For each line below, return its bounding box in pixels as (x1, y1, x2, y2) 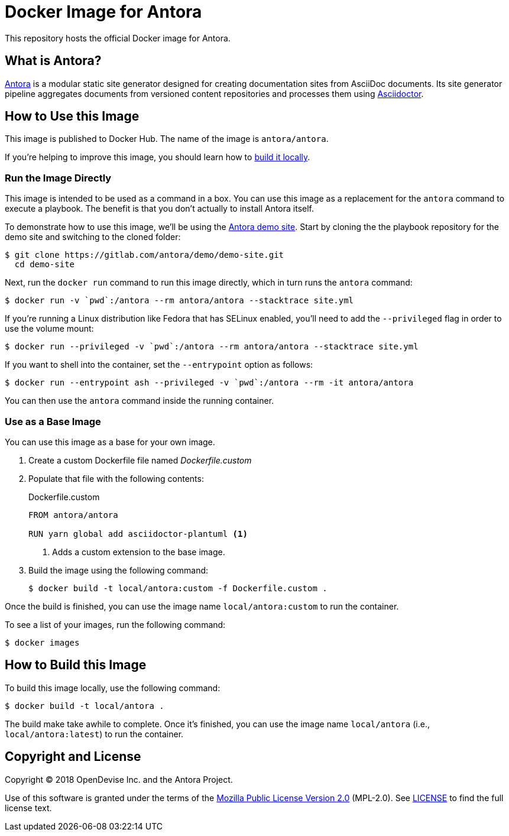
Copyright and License (5, 749, 141, 764)
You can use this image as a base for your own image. (5, 436, 215, 447)
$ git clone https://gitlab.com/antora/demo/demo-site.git (5, 250, 284, 260)
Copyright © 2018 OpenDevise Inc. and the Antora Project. (5, 774, 233, 785)
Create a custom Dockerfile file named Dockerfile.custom (28, 455, 252, 465)
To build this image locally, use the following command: (5, 682, 221, 693)
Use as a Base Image (5, 415, 101, 427)
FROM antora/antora (28, 510, 118, 520)
